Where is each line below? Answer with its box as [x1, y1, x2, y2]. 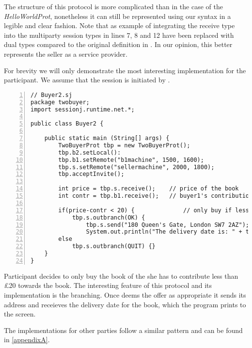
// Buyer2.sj [31, 91, 72, 98]
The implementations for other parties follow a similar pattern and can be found [4, 325, 243, 335]
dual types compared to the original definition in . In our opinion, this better [4, 39, 233, 49]
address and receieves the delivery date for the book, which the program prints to [4, 299, 246, 309]
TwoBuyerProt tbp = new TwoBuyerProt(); [58, 142, 190, 149]
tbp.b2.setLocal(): [58, 149, 121, 156]
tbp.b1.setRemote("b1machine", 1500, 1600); [58, 156, 204, 163]
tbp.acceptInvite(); [58, 171, 125, 178]
